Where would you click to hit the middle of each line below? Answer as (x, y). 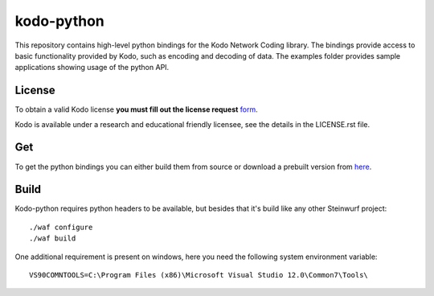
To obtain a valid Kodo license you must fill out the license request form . (137, 109)
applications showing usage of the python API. (92, 68)
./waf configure (61, 227)
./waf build (53, 238)
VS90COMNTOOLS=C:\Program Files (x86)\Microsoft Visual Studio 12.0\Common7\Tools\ (199, 275)
